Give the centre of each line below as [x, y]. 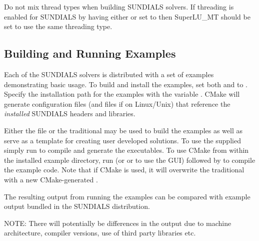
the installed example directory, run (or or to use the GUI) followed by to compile [130, 160]
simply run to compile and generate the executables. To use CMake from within [126, 150]
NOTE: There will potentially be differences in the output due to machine [118, 223]
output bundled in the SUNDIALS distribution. [77, 206]
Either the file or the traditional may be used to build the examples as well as [123, 130]
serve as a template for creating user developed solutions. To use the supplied [122, 140]
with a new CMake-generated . [51, 179]
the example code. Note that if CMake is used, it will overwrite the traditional [124, 170]
